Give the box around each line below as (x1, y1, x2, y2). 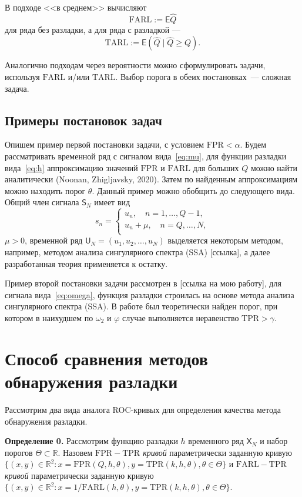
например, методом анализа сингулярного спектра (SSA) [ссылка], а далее (5, 246, 270, 258)
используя (5, 71, 40, 82)
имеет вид (94, 196, 130, 208)
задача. (5, 82, 29, 94)
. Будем (240, 138, 267, 151)
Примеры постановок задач (5, 111, 162, 129)
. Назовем (58, 446, 93, 458)
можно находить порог (5, 184, 86, 196)
